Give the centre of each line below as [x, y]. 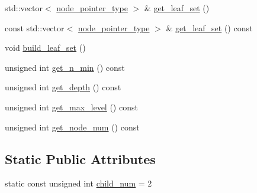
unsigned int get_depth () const [63, 87]
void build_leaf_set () [45, 48]
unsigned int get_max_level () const [71, 107]
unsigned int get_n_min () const [65, 67]
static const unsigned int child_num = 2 [78, 183]
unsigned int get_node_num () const [72, 127]
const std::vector [35, 27]
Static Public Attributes [80, 158]
